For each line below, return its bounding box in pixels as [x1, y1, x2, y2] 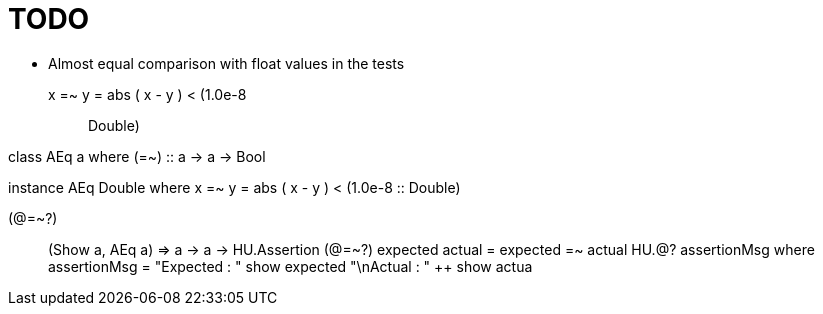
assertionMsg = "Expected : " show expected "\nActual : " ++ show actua [48, 257, 533, 275]
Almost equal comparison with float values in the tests [48, 54, 405, 72]
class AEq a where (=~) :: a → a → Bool [8, 147, 266, 165]
